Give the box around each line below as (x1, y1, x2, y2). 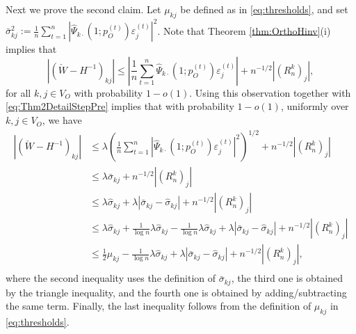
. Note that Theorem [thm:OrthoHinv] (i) (157, 23, 331, 38)
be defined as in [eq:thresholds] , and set (180, 2, 348, 16)
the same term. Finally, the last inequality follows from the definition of (6, 299, 311, 313)
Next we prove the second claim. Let (6, 2, 161, 16)
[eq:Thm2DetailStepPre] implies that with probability (6, 99, 234, 113)
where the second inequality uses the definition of (6, 271, 216, 285)
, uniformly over (280, 99, 349, 113)
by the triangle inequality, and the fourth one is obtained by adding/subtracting (6, 285, 347, 299)
